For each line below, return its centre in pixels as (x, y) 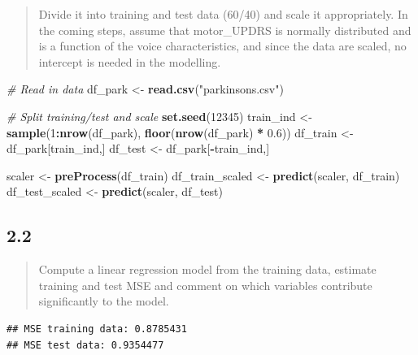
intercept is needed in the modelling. (130, 61)
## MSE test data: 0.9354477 (85, 345)
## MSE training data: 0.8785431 (97, 329)
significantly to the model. (104, 301)
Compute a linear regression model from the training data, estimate (207, 269)
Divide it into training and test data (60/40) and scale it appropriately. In (223, 14)
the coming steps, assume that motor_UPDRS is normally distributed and (225, 30)
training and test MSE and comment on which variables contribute (205, 285)
